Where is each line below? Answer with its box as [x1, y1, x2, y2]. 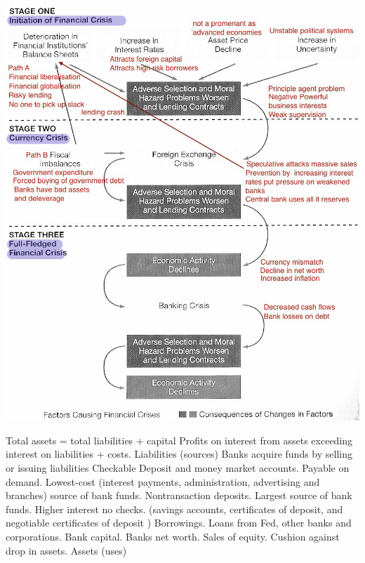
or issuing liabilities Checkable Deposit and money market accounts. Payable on [6, 460, 350, 475]
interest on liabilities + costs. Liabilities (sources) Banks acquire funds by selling [6, 446, 352, 461]
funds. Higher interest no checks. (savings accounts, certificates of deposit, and [6, 501, 343, 516]
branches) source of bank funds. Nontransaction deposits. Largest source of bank [6, 488, 352, 503]
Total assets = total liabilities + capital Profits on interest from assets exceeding [6, 432, 353, 447]
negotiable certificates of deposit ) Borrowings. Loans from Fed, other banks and [6, 515, 352, 530]
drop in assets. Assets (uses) [6, 543, 127, 557]
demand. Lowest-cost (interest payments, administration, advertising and [6, 474, 320, 489]
